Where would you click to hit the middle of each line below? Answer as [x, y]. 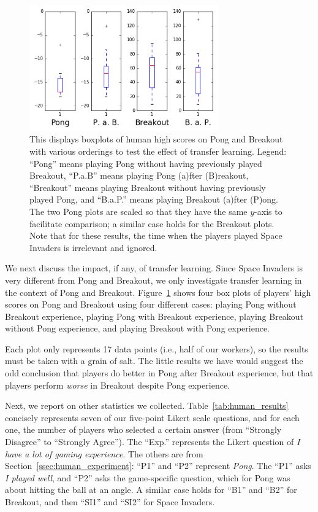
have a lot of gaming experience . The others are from [104, 453]
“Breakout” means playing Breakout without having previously [148, 187]
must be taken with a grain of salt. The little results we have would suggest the [154, 361]
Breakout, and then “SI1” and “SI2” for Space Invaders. [110, 502]
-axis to [268, 211]
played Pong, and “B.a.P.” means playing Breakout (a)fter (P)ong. [154, 199]
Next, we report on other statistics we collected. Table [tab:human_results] [147, 405]
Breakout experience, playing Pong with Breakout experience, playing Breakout [154, 316]
